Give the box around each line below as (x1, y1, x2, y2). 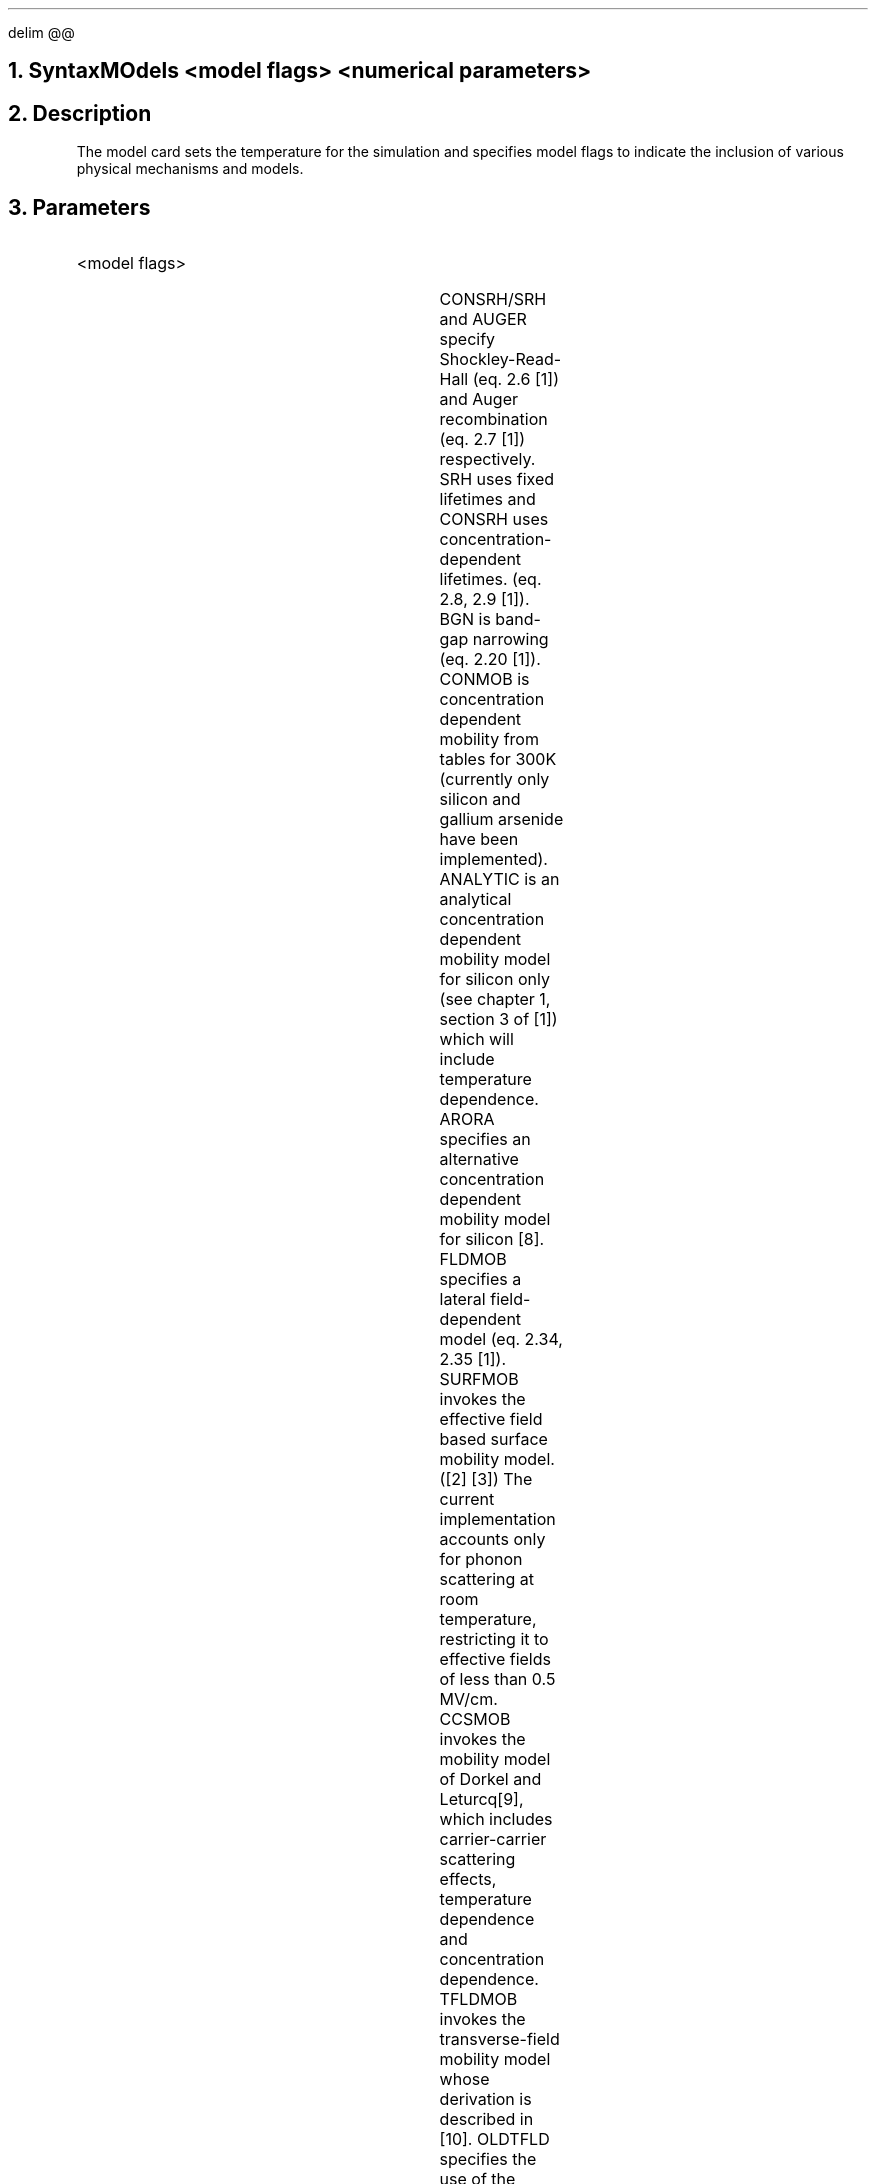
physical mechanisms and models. (76, 160, 304, 178)
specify (439, 329, 496, 350)
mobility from (439, 729, 539, 750)
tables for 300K (439, 749, 557, 770)
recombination (439, 409, 548, 430)
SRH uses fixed (439, 469, 555, 490)
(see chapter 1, (439, 989, 551, 1010)
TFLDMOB (439, 1989, 518, 2010)
